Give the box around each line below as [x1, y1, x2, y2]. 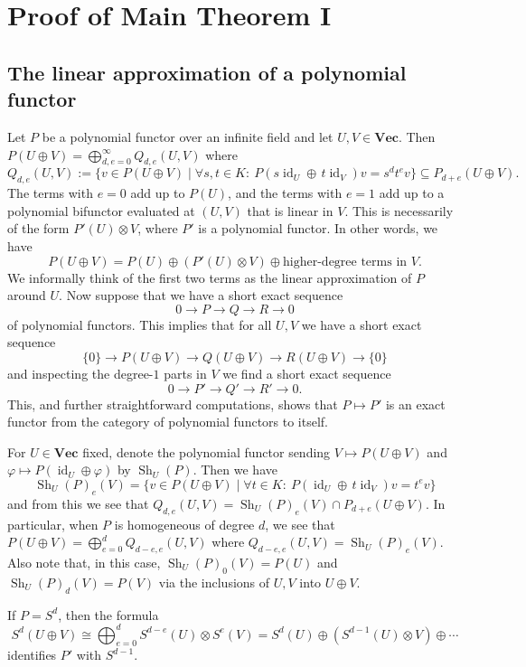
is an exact [385, 394, 446, 413]
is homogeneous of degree [114, 514, 255, 533]
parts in [164, 363, 207, 382]
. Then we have [193, 460, 277, 479]
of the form [7, 219, 70, 238]
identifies [7, 645, 57, 664]
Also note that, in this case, [7, 552, 161, 571]
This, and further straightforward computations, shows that [7, 394, 338, 413]
